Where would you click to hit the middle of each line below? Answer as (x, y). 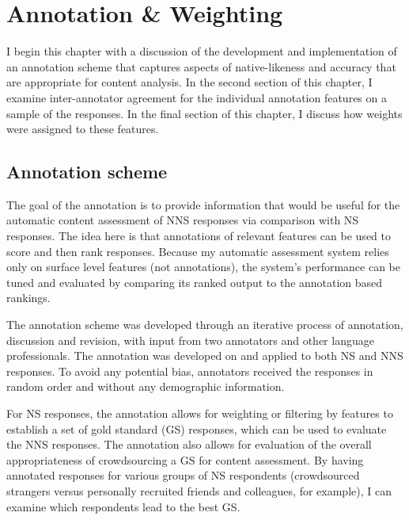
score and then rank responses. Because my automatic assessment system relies (198, 251)
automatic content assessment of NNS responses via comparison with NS (183, 220)
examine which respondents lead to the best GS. (123, 506)
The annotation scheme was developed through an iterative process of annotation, (205, 325)
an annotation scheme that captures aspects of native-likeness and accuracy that (201, 66)
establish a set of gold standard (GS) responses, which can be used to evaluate (197, 428)
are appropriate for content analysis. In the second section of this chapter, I (189, 82)
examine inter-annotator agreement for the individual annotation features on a (197, 97)
